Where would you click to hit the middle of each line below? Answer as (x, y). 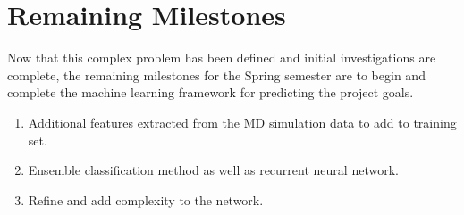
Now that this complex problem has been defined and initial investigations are (222, 58)
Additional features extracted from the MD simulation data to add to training (242, 122)
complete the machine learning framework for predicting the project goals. (211, 92)
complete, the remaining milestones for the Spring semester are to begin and (216, 74)
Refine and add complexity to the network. (146, 199)
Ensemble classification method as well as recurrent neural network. (213, 170)
